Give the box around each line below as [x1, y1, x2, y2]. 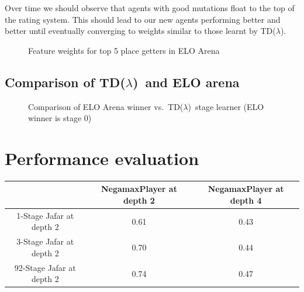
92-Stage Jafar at [14, 261, 76, 273]
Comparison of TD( [5, 73, 126, 91]
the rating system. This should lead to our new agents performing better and [5, 13, 281, 25]
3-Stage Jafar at [16, 235, 74, 248]
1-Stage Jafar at [16, 209, 74, 221]
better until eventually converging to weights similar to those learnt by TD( [5, 25, 276, 37]
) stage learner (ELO [188, 100, 264, 112]
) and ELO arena [132, 73, 240, 91]
